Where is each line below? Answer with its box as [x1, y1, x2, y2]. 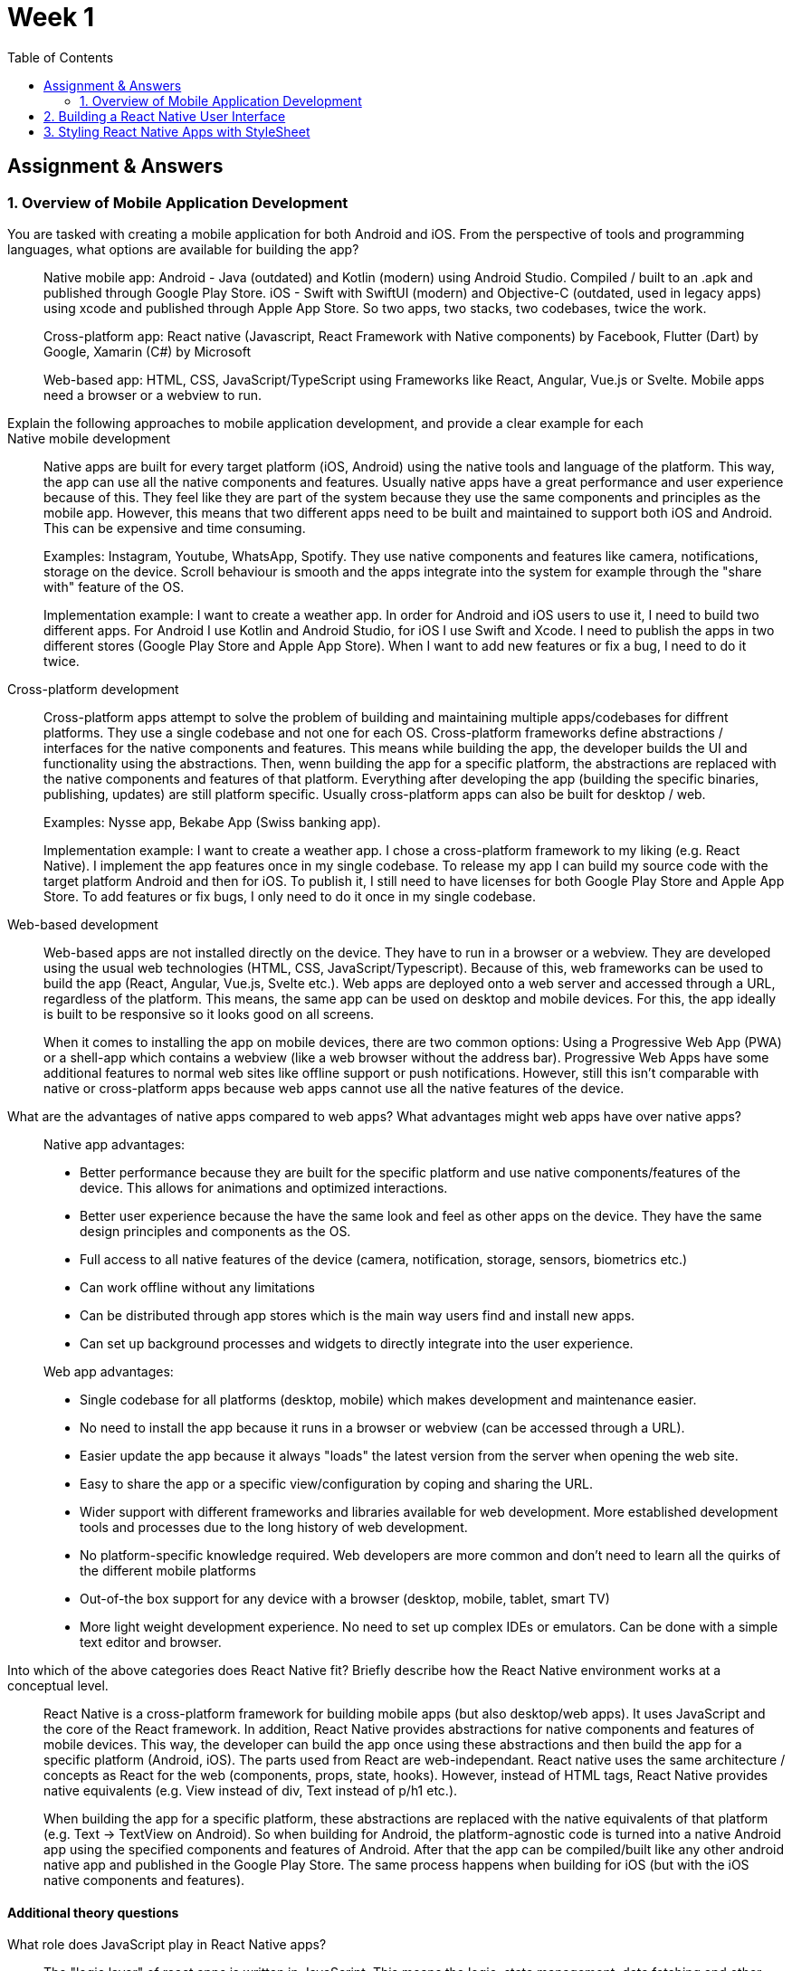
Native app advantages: [43, 1136, 186, 1152]
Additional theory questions [7, 1904, 179, 1920]
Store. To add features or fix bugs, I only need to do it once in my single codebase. [43, 888, 537, 904]
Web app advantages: [43, 1363, 174, 1379]
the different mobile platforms [80, 1562, 256, 1578]
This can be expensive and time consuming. [43, 519, 306, 536]
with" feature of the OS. [43, 578, 185, 595]
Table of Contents [7, 49, 114, 65]
